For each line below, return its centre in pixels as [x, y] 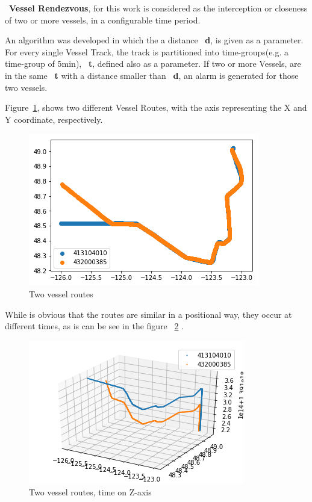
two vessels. [26, 87]
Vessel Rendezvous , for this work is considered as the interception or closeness [158, 8]
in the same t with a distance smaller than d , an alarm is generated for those [152, 75]
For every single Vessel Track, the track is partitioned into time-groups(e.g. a [147, 51]
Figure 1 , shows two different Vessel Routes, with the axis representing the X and [156, 107]
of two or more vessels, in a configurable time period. [103, 20]
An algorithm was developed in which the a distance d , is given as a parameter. [154, 40]
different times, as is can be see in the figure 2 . [95, 326]
